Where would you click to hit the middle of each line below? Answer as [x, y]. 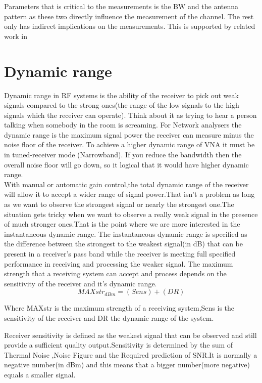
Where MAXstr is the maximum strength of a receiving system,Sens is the [119, 308]
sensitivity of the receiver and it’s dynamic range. [81, 283]
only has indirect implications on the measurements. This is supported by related [130, 26]
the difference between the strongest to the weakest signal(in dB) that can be [124, 244]
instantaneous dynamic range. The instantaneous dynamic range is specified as [126, 233]
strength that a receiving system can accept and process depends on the [115, 273]
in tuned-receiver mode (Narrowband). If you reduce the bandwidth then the [123, 155]
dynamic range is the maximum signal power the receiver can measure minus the [129, 134]
